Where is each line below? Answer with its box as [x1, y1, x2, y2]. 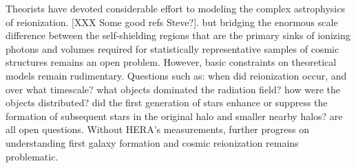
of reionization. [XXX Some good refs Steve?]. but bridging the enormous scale [6, 14, 338, 29]
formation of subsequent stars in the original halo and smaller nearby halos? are [6, 108, 343, 123]
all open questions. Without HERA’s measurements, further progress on [6, 122, 309, 136]
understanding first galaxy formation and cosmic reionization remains [6, 135, 299, 149]
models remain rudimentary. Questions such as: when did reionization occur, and [6, 68, 347, 82]
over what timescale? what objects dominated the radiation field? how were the [6, 82, 340, 96]
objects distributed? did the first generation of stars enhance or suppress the [6, 95, 328, 110]
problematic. [6, 149, 59, 163]
